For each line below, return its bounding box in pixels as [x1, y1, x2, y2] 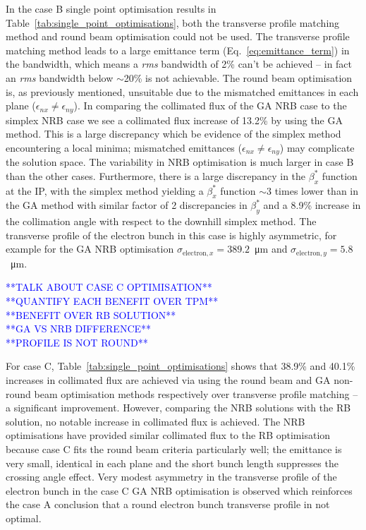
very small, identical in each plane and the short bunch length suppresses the [6, 455, 338, 470]
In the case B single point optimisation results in [6, 1, 216, 16]
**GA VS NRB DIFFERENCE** [6, 321, 152, 336]
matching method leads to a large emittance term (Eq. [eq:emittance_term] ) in [6, 42, 350, 57]
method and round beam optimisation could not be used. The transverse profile [6, 29, 350, 44]
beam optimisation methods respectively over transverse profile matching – [34, 386, 358, 401]
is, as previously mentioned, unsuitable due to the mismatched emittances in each [6, 84, 359, 99]
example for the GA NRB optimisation [6, 241, 174, 256]
